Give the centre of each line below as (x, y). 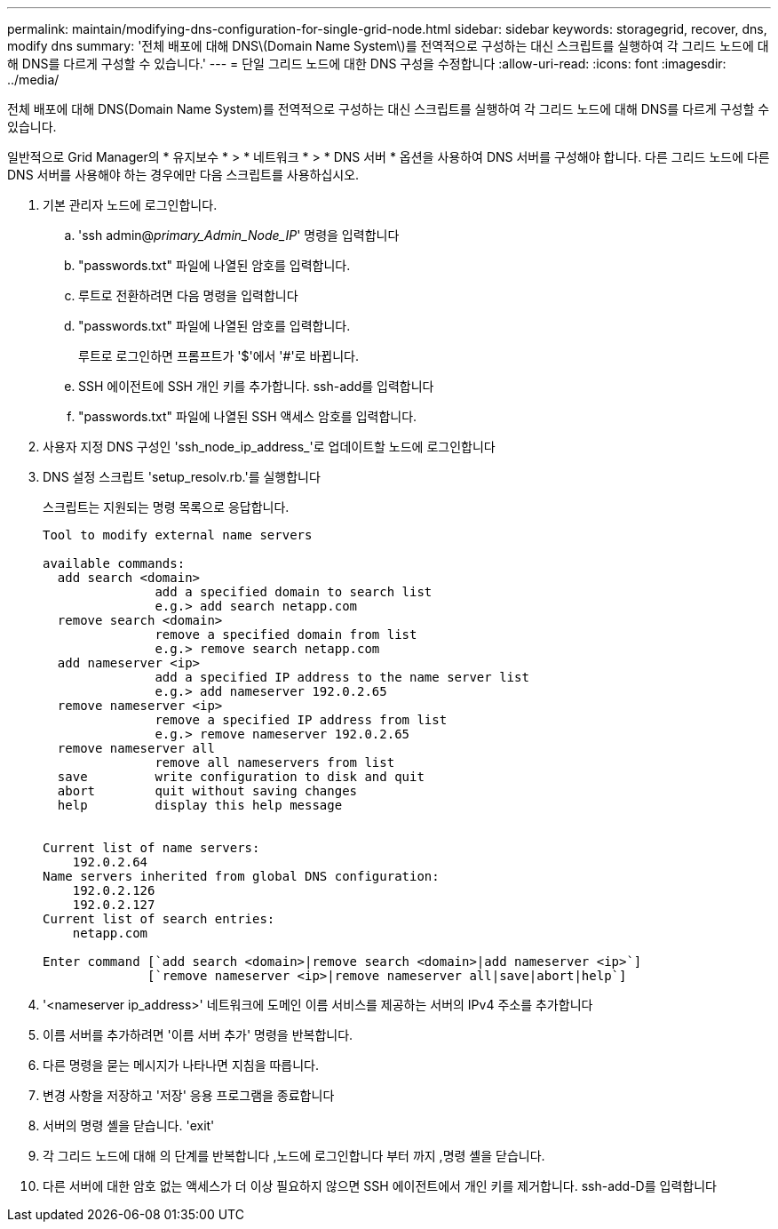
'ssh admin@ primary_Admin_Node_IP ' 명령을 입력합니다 (239, 235)
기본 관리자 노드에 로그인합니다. (130, 205)
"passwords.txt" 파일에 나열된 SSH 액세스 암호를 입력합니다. (248, 416)
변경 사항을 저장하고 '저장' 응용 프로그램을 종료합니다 (189, 1095)
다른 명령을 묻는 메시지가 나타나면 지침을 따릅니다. (181, 1065)
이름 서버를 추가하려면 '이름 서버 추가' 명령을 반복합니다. (198, 1035)
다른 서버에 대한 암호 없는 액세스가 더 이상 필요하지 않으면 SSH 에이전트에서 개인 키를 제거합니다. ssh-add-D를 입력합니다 (380, 1186)
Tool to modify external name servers (178, 535)
